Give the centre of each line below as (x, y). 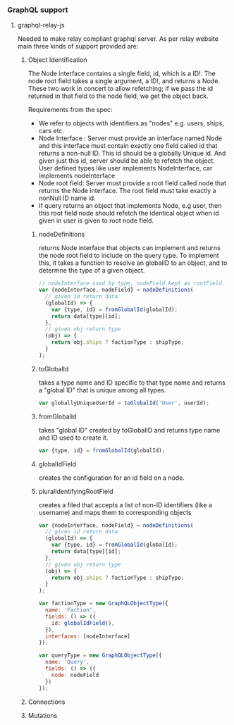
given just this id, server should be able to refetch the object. (127, 161)
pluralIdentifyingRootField (76, 491)
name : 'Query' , (67, 662)
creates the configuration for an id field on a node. (112, 478)
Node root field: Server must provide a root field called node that (133, 183)
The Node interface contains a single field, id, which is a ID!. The (122, 74)
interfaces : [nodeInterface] (88, 636)
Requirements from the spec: (70, 110)
